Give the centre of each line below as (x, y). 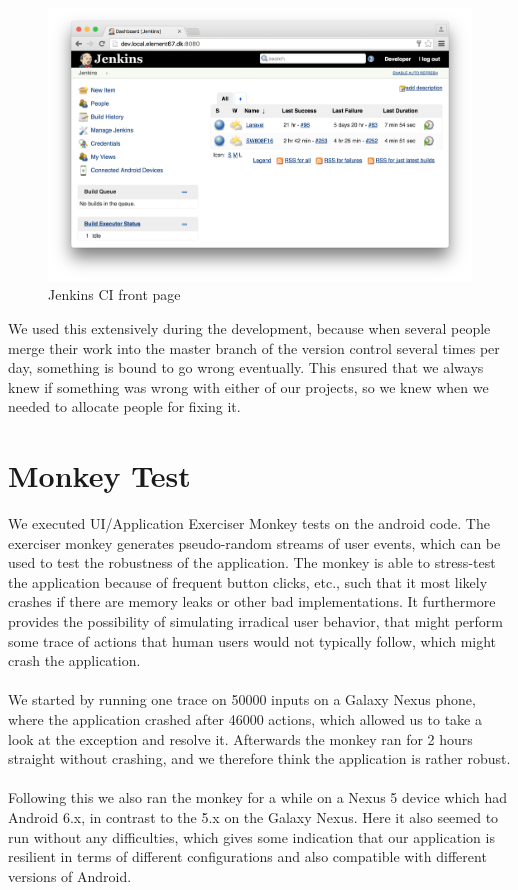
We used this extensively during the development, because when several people (249, 327)
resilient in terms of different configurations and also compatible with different (247, 856)
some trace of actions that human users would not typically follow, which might (252, 640)
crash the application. (74, 660)
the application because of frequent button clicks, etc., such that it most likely (248, 581)
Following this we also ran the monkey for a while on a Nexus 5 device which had (258, 797)
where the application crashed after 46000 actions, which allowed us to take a (245, 718)
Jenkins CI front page (114, 294)
